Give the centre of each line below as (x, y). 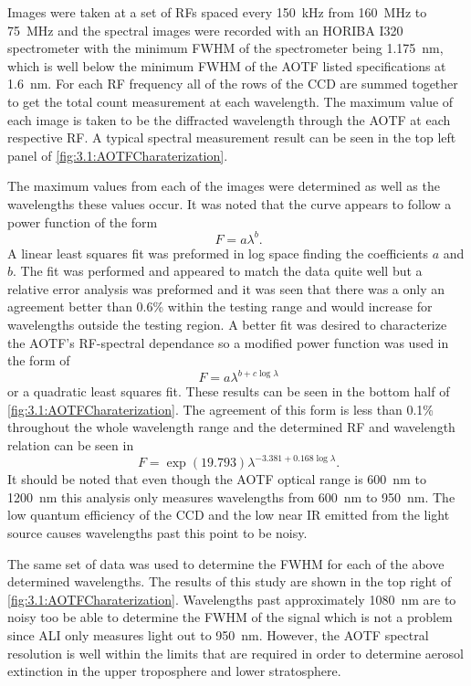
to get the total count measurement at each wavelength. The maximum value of (230, 101)
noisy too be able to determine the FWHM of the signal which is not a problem (230, 617)
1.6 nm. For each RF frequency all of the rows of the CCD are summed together (233, 84)
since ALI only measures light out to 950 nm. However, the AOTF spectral (218, 634)
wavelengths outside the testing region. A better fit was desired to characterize (227, 324)
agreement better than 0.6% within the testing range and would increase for (220, 306)
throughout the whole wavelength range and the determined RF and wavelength (231, 427)
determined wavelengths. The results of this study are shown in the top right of (230, 581)
